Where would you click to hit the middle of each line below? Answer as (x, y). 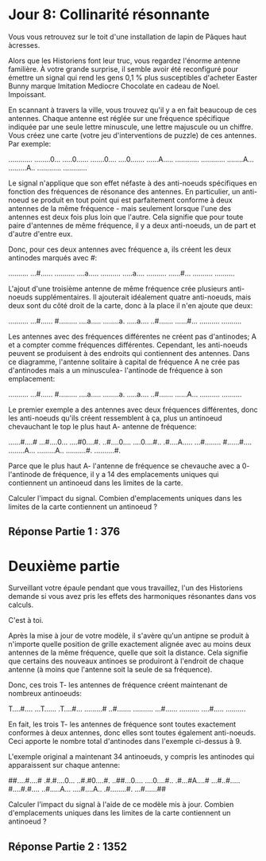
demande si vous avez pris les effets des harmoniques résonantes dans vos (132, 597)
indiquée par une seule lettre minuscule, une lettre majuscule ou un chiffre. (131, 127)
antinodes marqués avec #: (53, 257)
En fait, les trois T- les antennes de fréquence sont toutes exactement (122, 724)
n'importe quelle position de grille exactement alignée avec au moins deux (130, 644)
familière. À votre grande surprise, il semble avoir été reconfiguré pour (123, 68)
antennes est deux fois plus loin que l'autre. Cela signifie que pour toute (126, 217)
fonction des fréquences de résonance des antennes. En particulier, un (124, 191)
